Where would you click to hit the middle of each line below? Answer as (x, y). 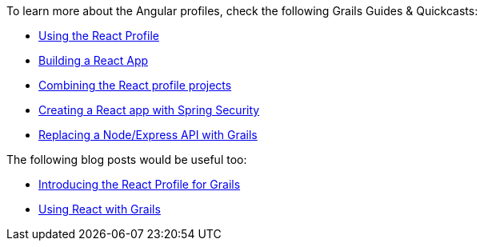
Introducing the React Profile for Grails (140, 184)
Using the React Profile (99, 36)
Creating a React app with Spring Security (149, 110)
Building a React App (94, 60)
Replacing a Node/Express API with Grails (148, 135)
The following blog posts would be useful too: (127, 159)
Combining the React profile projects (135, 85)
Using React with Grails (100, 209)
